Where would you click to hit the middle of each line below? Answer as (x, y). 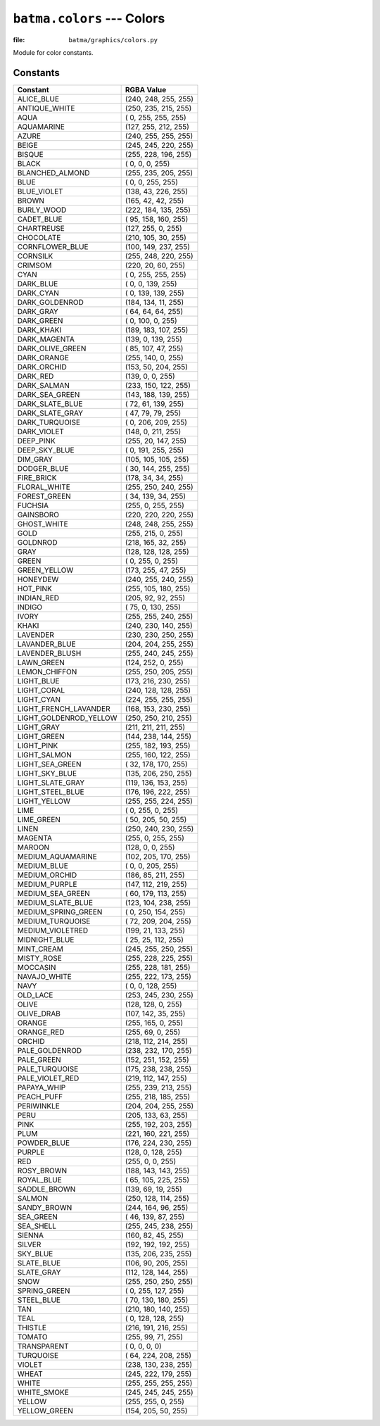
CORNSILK (35, 255)
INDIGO (30, 607)
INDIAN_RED (38, 598)
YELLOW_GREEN (45, 1411)
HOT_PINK (34, 588)
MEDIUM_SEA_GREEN (54, 893)
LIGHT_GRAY (38, 727)
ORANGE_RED (41, 1032)
